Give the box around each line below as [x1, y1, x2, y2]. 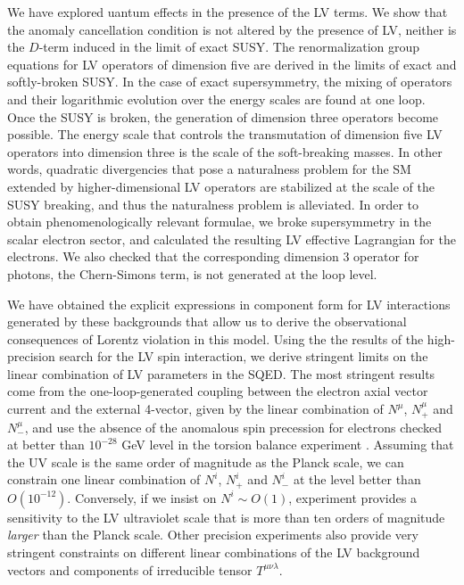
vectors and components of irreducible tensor [7, 560, 253, 579]
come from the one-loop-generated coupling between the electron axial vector [7, 382, 428, 400]
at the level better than [293, 470, 421, 489]
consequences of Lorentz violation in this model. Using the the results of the [7, 329, 424, 348]
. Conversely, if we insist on [67, 488, 217, 507]
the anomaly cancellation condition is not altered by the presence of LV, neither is [7, 20, 457, 38]
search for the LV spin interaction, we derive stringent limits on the [59, 347, 428, 366]
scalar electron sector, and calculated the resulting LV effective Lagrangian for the [7, 229, 456, 248]
